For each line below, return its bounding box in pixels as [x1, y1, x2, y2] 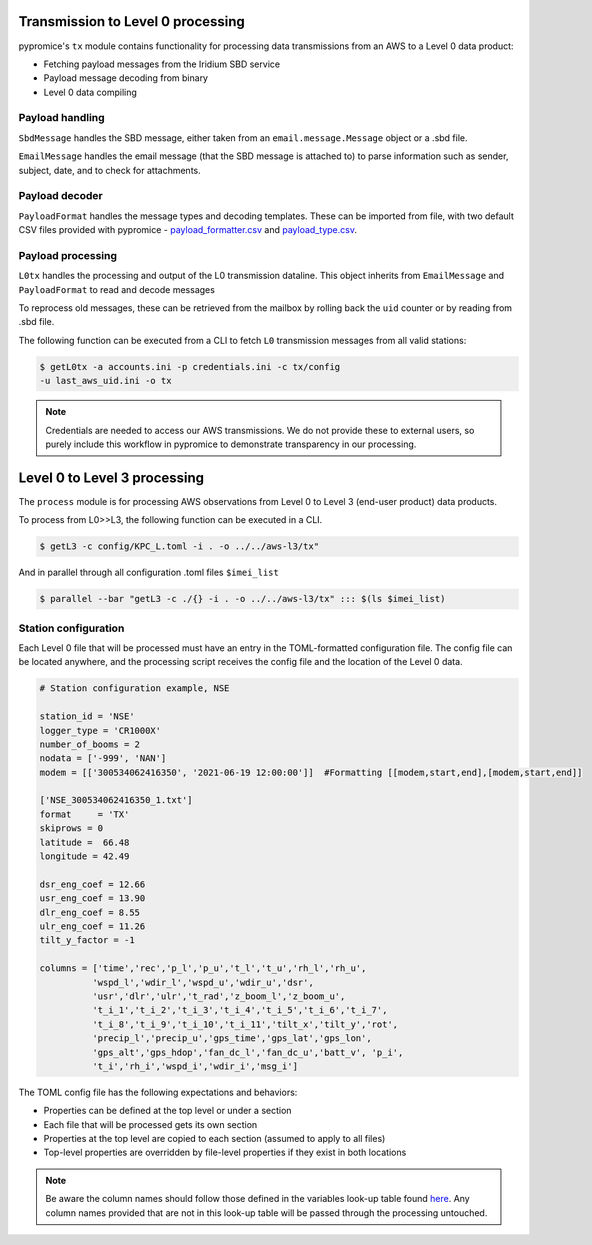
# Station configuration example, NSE [39, 683, 230, 694]
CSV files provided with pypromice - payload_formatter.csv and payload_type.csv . [18, 224, 357, 236]
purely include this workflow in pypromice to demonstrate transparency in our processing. [45, 438, 417, 450]
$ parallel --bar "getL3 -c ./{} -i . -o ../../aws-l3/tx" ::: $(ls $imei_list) [39, 593, 446, 605]
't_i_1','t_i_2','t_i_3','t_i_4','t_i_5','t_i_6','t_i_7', [91, 1005, 388, 1016]
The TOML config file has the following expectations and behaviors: [18, 1086, 298, 1098]
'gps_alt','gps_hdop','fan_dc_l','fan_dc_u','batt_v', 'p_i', [91, 1046, 404, 1058]
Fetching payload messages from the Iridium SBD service [43, 58, 280, 70]
